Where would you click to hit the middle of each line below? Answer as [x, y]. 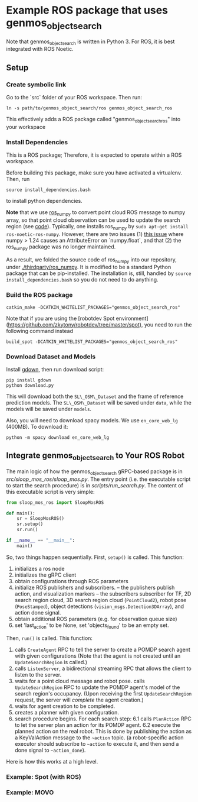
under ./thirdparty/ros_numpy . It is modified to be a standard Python [89, 267]
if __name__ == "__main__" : [41, 541]
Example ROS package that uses [87, 10]
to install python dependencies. [44, 201]
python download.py [30, 385]
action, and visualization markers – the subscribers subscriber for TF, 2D [103, 594]
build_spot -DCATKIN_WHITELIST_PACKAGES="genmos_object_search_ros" [92, 342]
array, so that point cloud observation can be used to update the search [93, 220]
